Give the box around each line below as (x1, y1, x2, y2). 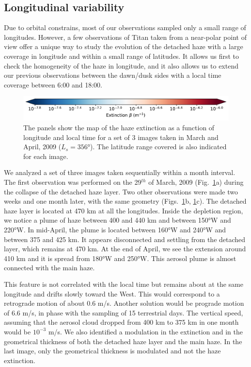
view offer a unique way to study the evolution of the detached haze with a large (4, 41, 243, 52)
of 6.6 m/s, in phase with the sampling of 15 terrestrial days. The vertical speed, (4, 307, 243, 317)
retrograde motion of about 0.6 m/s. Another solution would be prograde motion (4, 298, 244, 308)
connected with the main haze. (4, 262, 95, 273)
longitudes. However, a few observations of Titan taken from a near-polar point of (4, 32, 247, 42)
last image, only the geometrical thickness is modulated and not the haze (4, 346, 221, 356)
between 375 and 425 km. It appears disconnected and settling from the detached (4, 234, 246, 244)
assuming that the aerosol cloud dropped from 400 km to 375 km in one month (4, 317, 239, 327)
